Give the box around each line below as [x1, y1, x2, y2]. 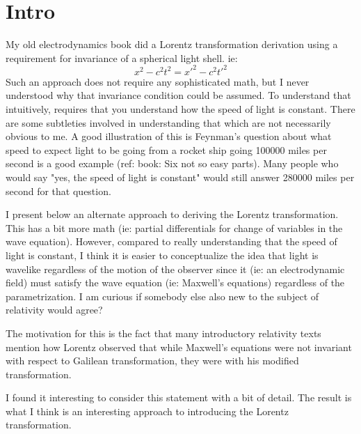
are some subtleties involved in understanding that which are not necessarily [6, 115, 331, 130]
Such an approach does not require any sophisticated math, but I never [6, 74, 310, 88]
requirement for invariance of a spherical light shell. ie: [6, 50, 238, 65]
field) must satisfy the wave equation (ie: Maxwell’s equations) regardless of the [6, 275, 345, 290]
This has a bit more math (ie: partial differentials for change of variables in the [6, 220, 343, 235]
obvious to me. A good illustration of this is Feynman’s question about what [6, 129, 332, 144]
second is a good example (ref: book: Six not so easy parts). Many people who [6, 156, 339, 171]
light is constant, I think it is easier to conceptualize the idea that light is [6, 247, 319, 262]
